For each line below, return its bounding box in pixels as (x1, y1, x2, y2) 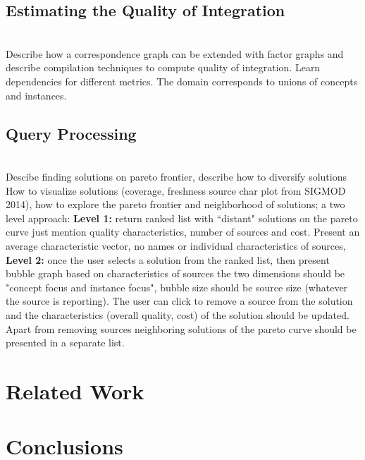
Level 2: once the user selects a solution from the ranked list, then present (6, 252, 330, 267)
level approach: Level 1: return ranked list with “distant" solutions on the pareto (6, 210, 358, 225)
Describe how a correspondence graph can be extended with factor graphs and (6, 46, 344, 61)
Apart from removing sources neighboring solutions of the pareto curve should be (6, 321, 357, 336)
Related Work (6, 376, 144, 405)
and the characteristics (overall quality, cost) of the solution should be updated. (6, 307, 349, 322)
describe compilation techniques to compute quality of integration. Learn (6, 60, 321, 75)
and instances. (6, 87, 67, 102)
